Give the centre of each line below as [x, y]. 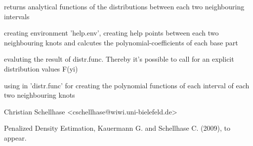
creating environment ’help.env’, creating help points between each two [111, 33]
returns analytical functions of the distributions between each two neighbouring [124, 6]
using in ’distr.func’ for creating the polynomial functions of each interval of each [127, 85]
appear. [15, 137]
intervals [17, 16]
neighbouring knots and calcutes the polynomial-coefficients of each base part [121, 42]
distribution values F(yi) [41, 68]
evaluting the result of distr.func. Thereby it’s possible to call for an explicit [119, 59]
